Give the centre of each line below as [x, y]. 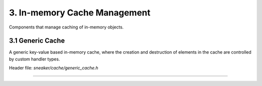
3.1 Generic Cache [37, 41]
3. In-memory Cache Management [80, 13]
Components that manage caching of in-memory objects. [66, 27]
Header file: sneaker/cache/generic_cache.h [54, 68]
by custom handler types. [34, 59]
